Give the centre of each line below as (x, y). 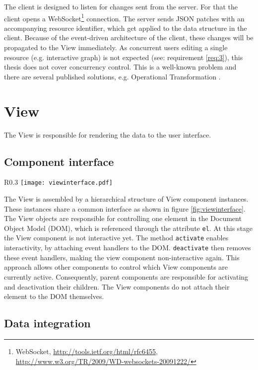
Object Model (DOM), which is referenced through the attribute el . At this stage (129, 228)
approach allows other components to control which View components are (116, 267)
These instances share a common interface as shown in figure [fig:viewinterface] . (125, 208)
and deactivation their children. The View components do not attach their (117, 286)
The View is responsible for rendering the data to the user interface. (108, 134)
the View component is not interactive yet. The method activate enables (116, 238)
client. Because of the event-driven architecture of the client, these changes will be (129, 37)
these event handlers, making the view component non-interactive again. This (122, 257)
